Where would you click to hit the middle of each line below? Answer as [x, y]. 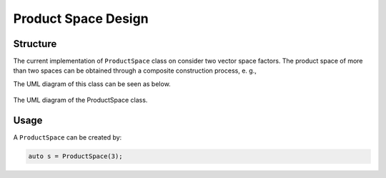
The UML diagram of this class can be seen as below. [92, 84]
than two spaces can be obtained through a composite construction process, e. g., [135, 70]
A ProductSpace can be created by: [68, 137]
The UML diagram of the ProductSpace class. [80, 100]
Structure [35, 44]
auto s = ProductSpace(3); [75, 156]
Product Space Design [81, 19]
